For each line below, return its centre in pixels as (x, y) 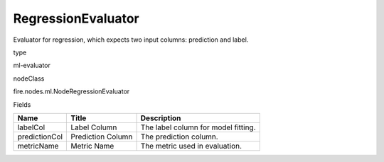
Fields (22, 104)
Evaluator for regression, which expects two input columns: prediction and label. (131, 40)
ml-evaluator (32, 65)
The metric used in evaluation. (191, 146)
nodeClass (29, 79)
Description (161, 118)
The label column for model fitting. (198, 127)
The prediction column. (179, 137)
